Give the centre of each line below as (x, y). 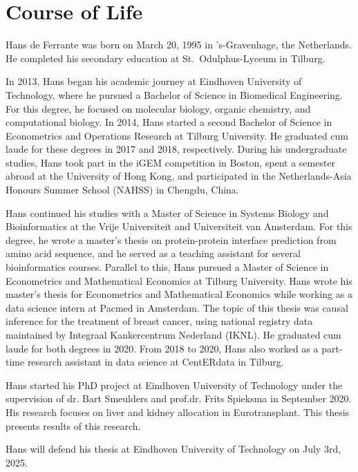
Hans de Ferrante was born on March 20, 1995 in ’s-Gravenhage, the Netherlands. (179, 45)
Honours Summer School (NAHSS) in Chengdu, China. (122, 190)
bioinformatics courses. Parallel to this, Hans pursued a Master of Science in (167, 267)
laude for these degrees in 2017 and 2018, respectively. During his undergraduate (176, 149)
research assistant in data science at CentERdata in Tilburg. (156, 362)
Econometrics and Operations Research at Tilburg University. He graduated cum (177, 135)
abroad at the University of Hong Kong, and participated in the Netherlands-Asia (179, 176)
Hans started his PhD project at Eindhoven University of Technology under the (174, 385)
